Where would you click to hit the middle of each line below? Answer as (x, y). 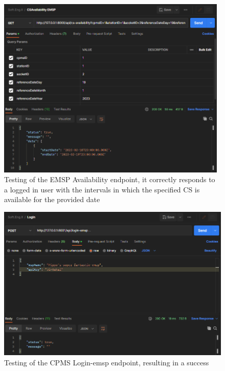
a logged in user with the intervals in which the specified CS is (102, 189)
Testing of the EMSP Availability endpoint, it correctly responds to (110, 179)
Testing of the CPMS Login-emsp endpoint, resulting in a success (107, 362)
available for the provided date (52, 199)
